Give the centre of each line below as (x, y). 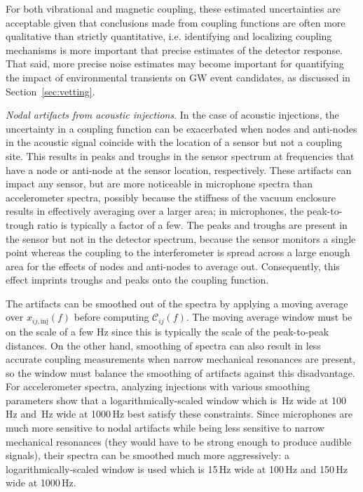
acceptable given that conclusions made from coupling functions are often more (176, 22)
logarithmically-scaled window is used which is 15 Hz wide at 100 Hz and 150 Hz (177, 468)
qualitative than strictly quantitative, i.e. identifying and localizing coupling (169, 36)
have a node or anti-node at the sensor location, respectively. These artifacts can (179, 169)
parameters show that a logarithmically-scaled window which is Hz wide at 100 (176, 400)
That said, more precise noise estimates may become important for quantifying (175, 64)
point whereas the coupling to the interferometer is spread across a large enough (178, 252)
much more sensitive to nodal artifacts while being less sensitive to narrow (165, 428)
